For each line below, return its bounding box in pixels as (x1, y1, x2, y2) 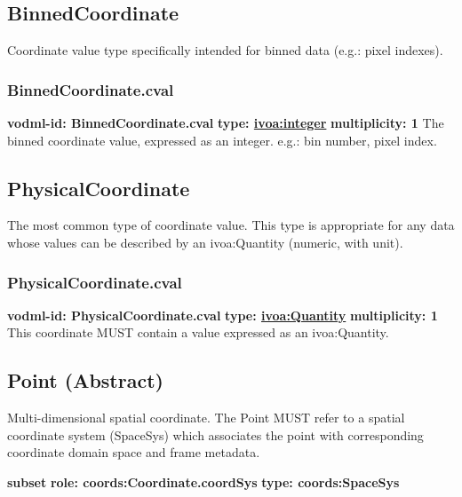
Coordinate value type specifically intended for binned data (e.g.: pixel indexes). (7, 41, 443, 59)
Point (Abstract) (7, 367, 163, 394)
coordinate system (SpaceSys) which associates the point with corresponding (7, 425, 424, 444)
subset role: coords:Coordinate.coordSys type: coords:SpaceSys (7, 472, 400, 491)
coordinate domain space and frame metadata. (7, 443, 260, 461)
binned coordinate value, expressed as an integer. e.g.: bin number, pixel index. (7, 130, 437, 149)
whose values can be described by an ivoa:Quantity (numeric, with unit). (7, 233, 403, 251)
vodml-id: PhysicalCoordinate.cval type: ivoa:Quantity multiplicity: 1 (7, 305, 438, 324)
